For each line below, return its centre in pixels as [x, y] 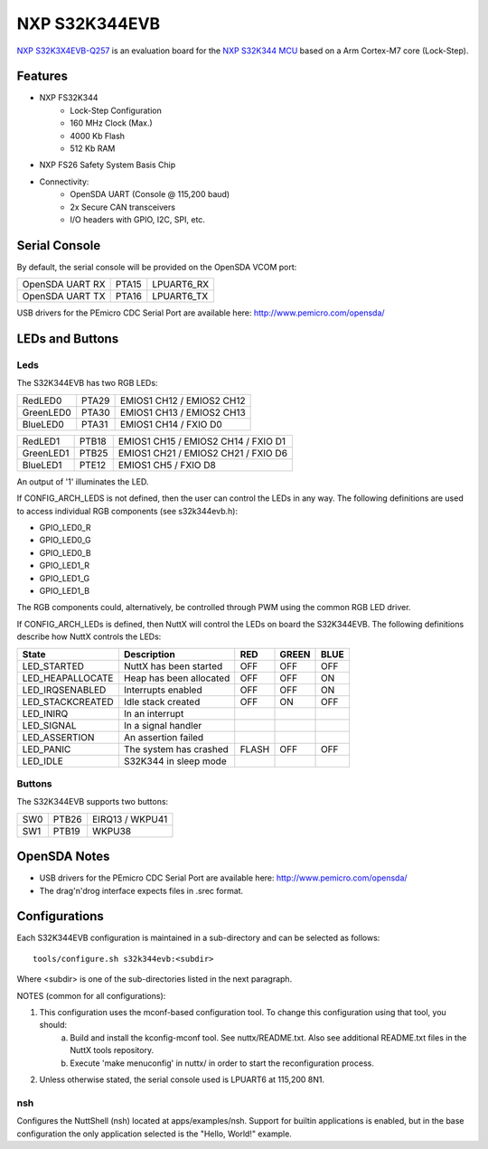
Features [42, 76]
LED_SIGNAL [49, 725]
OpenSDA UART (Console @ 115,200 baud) [150, 194]
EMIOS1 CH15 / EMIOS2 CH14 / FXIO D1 [202, 441]
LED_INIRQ [45, 713]
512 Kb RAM [93, 148]
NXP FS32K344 [69, 98]
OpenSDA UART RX [64, 285]
